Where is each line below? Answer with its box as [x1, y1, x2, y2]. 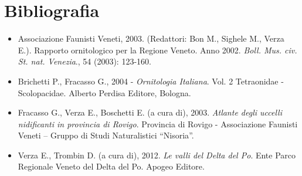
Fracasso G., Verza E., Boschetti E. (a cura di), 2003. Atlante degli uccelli [18, 106, 283, 119]
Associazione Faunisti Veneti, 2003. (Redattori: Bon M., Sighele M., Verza [18, 32, 284, 45]
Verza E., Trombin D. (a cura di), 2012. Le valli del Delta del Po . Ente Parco [18, 148, 296, 161]
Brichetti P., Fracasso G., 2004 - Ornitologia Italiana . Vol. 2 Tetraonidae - [18, 75, 284, 87]
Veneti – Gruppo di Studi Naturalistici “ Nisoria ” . [18, 129, 194, 141]
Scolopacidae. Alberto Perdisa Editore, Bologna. [18, 86, 191, 99]
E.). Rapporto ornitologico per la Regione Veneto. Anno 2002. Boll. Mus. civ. [18, 43, 297, 56]
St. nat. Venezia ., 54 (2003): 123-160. [18, 55, 151, 67]
